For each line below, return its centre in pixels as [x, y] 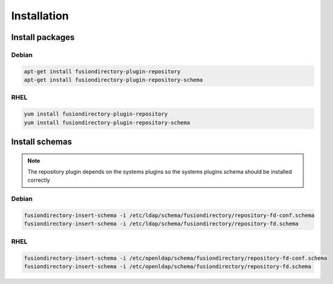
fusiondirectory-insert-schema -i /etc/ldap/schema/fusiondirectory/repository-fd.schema [161, 224]
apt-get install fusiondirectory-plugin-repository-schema [113, 80]
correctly [39, 180]
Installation [40, 16]
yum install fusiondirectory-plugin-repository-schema [107, 122]
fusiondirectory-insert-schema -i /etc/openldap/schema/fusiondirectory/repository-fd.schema [168, 266]
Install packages [43, 37]
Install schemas [41, 142]
